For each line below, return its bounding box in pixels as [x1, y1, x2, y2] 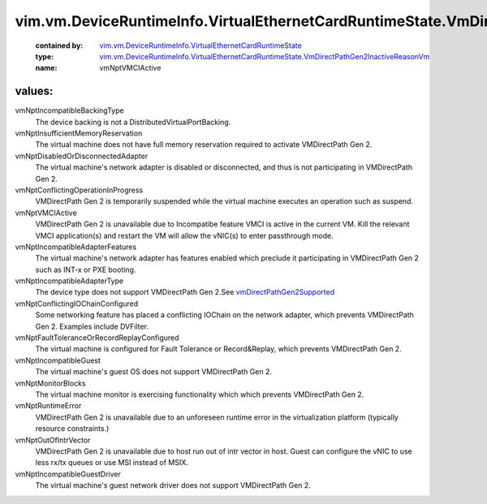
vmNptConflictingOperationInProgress [15, 185, 144, 195]
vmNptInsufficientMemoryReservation [15, 128, 143, 138]
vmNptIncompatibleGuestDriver [15, 469, 121, 479]
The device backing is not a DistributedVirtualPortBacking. [35, 117, 231, 127]
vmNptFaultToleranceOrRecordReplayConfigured [15, 333, 179, 342]
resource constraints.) [35, 424, 110, 433]
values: [15, 84, 54, 98]
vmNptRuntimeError [15, 401, 82, 411]
